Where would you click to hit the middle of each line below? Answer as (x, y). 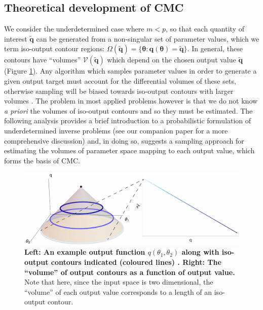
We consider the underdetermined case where (74, 29)
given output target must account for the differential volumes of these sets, (120, 80)
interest (16, 38)
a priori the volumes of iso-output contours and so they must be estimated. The (128, 110)
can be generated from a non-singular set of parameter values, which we (148, 38)
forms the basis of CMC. (42, 160)
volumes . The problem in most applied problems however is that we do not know (131, 101)
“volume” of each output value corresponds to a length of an (118, 291)
